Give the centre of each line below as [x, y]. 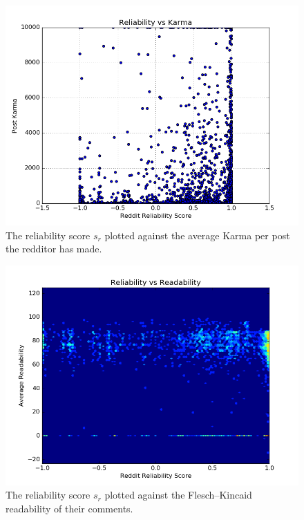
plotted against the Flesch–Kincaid [178, 495]
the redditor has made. [54, 249]
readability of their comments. [69, 508]
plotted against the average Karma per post [197, 235]
